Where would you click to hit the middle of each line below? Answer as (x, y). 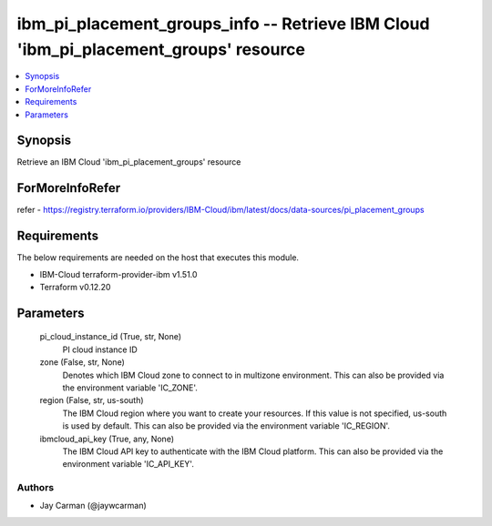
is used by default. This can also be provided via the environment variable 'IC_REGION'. (226, 426)
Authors (36, 488)
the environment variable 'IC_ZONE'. (130, 388)
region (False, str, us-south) (92, 400)
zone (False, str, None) (82, 362)
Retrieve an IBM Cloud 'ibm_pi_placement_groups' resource (129, 162)
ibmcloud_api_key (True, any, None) (107, 439)
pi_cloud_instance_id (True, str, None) (111, 337)
